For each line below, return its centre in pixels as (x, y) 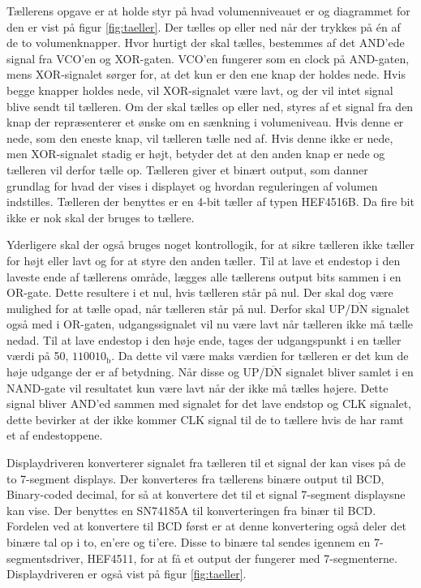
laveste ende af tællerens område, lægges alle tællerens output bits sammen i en (204, 276)
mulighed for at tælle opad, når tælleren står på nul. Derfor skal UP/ (179, 308)
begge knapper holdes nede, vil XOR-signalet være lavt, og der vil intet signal (200, 90)
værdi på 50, (38, 356)
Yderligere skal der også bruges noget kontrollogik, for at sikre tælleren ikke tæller (211, 245)
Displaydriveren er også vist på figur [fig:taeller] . (127, 574)
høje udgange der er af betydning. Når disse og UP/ (136, 372)
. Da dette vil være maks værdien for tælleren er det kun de (260, 356)
